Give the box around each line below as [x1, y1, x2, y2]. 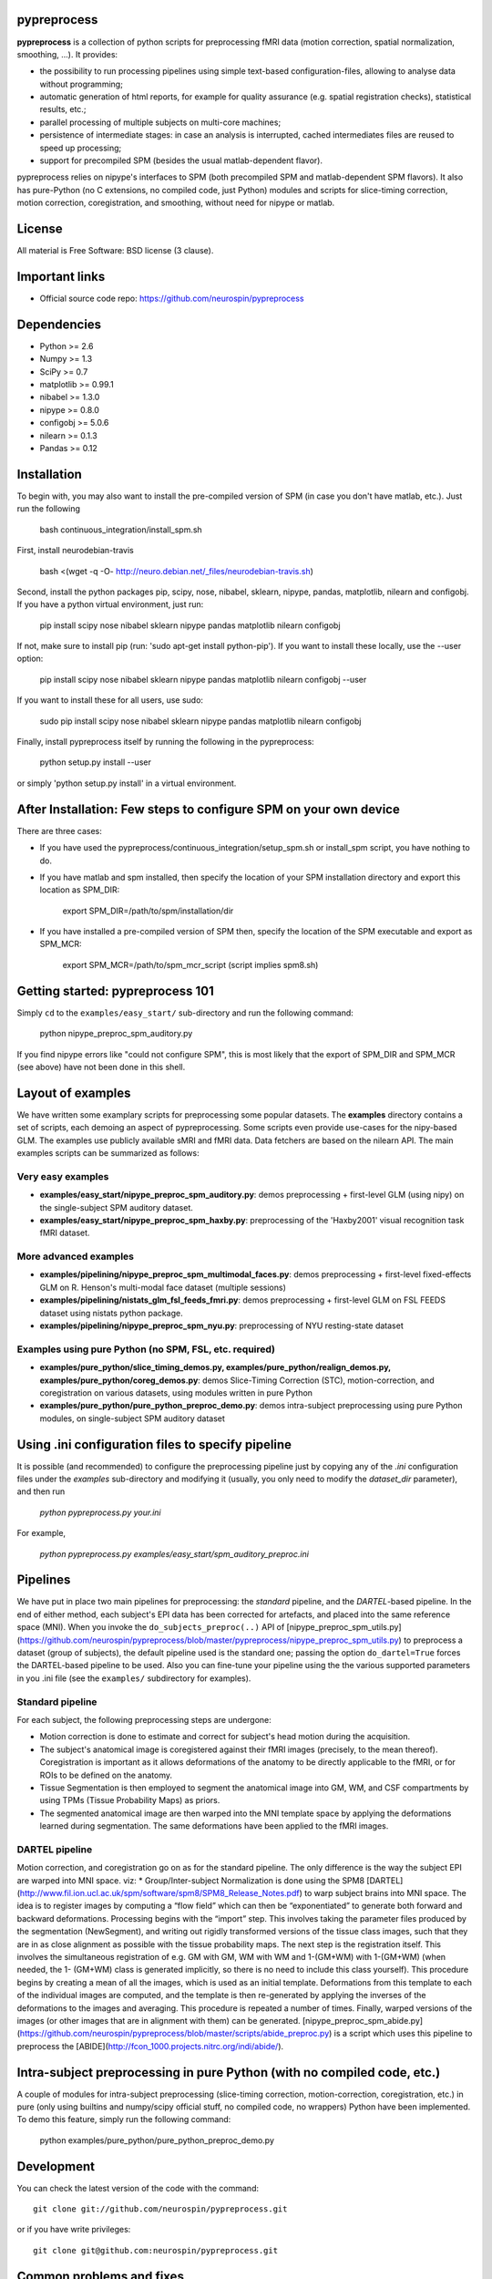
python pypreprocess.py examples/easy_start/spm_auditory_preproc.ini [39, 1548, 310, 1559]
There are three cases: [16, 825, 102, 836]
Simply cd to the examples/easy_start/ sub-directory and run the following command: [16, 1007, 354, 1018]
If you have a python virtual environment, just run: [16, 599, 204, 610]
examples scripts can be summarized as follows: [16, 1148, 200, 1158]
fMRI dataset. [39, 1227, 90, 1239]
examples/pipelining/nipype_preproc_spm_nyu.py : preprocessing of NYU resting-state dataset [39, 1320, 405, 1331]
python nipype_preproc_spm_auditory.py [39, 1028, 193, 1039]
